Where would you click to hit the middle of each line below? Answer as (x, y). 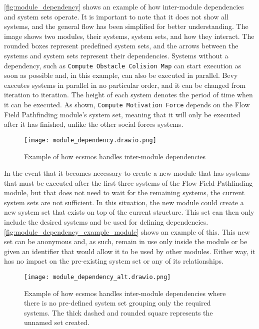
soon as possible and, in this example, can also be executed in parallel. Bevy (121, 75)
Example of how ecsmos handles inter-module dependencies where (125, 293)
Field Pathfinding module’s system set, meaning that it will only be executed (122, 114)
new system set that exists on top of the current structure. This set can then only (129, 212)
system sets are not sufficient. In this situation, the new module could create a (124, 202)
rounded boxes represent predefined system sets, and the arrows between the (121, 46)
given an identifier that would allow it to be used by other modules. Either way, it (130, 251)
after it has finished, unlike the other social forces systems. (94, 124)
